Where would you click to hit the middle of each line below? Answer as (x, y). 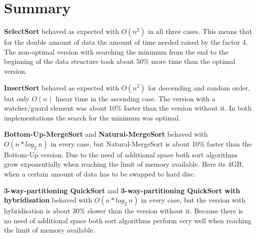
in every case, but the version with (193, 200)
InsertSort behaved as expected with (62, 87)
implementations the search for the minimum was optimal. (92, 117)
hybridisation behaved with (48, 200)
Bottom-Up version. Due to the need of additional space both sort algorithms (121, 154)
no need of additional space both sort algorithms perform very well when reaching (128, 220)
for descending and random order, (199, 87)
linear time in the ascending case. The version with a (135, 98)
